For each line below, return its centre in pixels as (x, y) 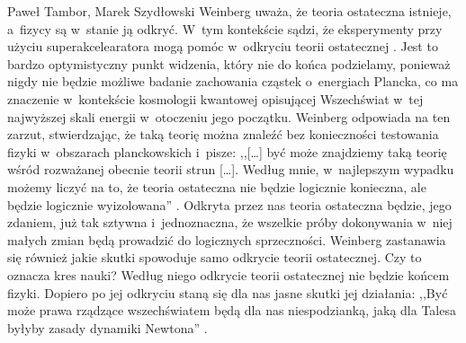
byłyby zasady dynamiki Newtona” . (108, 327)
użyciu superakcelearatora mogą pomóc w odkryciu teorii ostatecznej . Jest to (223, 46)
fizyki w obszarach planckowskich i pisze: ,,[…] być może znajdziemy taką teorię (227, 151)
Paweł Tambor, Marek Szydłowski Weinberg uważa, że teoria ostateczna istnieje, (229, 11)
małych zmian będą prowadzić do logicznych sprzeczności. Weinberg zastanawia (227, 239)
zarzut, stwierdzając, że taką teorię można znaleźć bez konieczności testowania (223, 134)
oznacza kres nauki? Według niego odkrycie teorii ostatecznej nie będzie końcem (229, 274)
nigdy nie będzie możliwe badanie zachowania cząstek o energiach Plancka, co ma (233, 81)
